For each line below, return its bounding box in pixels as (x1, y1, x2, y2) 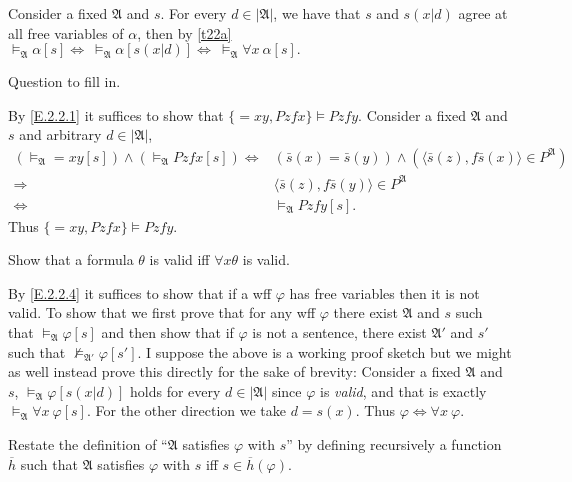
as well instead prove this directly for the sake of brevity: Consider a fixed (8, 361, 461, 382)
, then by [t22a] (137, 22, 232, 43)
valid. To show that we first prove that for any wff (8, 302, 316, 323)
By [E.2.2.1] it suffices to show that (8, 104, 224, 125)
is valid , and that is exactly (320, 380, 487, 401)
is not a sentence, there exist (252, 321, 427, 342)
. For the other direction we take (86, 400, 286, 421)
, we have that (273, 3, 361, 23)
